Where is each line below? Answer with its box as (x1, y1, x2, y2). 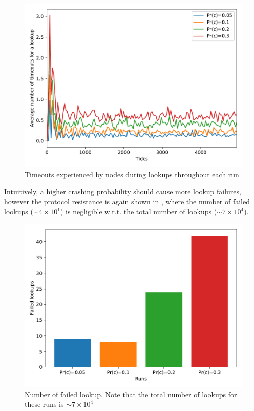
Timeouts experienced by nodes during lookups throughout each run (25, 169, 239, 179)
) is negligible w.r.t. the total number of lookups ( (60, 206, 217, 217)
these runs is (25, 399, 64, 409)
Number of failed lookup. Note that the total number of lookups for (25, 388, 237, 399)
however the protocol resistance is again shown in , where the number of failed (4, 196, 250, 207)
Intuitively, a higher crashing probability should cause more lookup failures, (4, 186, 241, 197)
